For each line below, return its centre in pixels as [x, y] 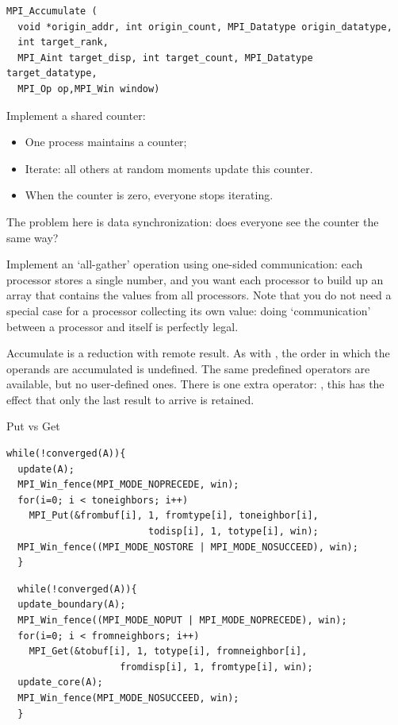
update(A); [46, 469]
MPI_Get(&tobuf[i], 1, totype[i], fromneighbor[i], [168, 652]
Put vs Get [33, 426]
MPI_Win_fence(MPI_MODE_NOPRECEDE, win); [128, 485]
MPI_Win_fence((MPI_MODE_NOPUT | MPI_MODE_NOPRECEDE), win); [182, 620]
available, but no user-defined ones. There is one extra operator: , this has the [195, 384]
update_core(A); [60, 683]
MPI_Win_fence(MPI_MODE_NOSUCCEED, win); [128, 698]
